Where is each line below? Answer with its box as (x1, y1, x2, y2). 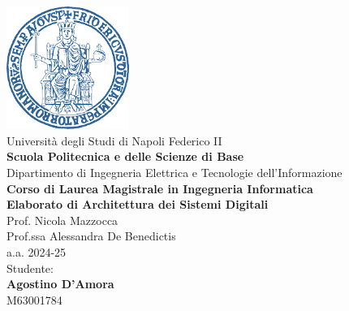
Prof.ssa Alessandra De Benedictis (6, 227, 176, 244)
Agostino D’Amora (6, 275, 114, 292)
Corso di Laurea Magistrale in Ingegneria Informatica (6, 179, 313, 197)
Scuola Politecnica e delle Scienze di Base (6, 148, 244, 165)
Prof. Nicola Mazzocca (6, 211, 118, 228)
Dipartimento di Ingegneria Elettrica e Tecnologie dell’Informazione (6, 163, 343, 180)
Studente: (6, 259, 54, 276)
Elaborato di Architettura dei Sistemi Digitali (6, 196, 269, 213)
